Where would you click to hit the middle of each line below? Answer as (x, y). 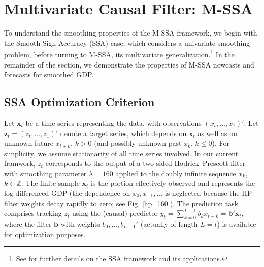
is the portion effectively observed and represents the (173, 183)
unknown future (29, 143)
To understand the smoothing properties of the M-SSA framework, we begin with (131, 33)
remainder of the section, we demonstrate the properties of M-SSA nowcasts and (129, 64)
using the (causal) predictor (115, 213)
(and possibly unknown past (138, 143)
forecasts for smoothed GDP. (49, 74)
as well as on (217, 133)
